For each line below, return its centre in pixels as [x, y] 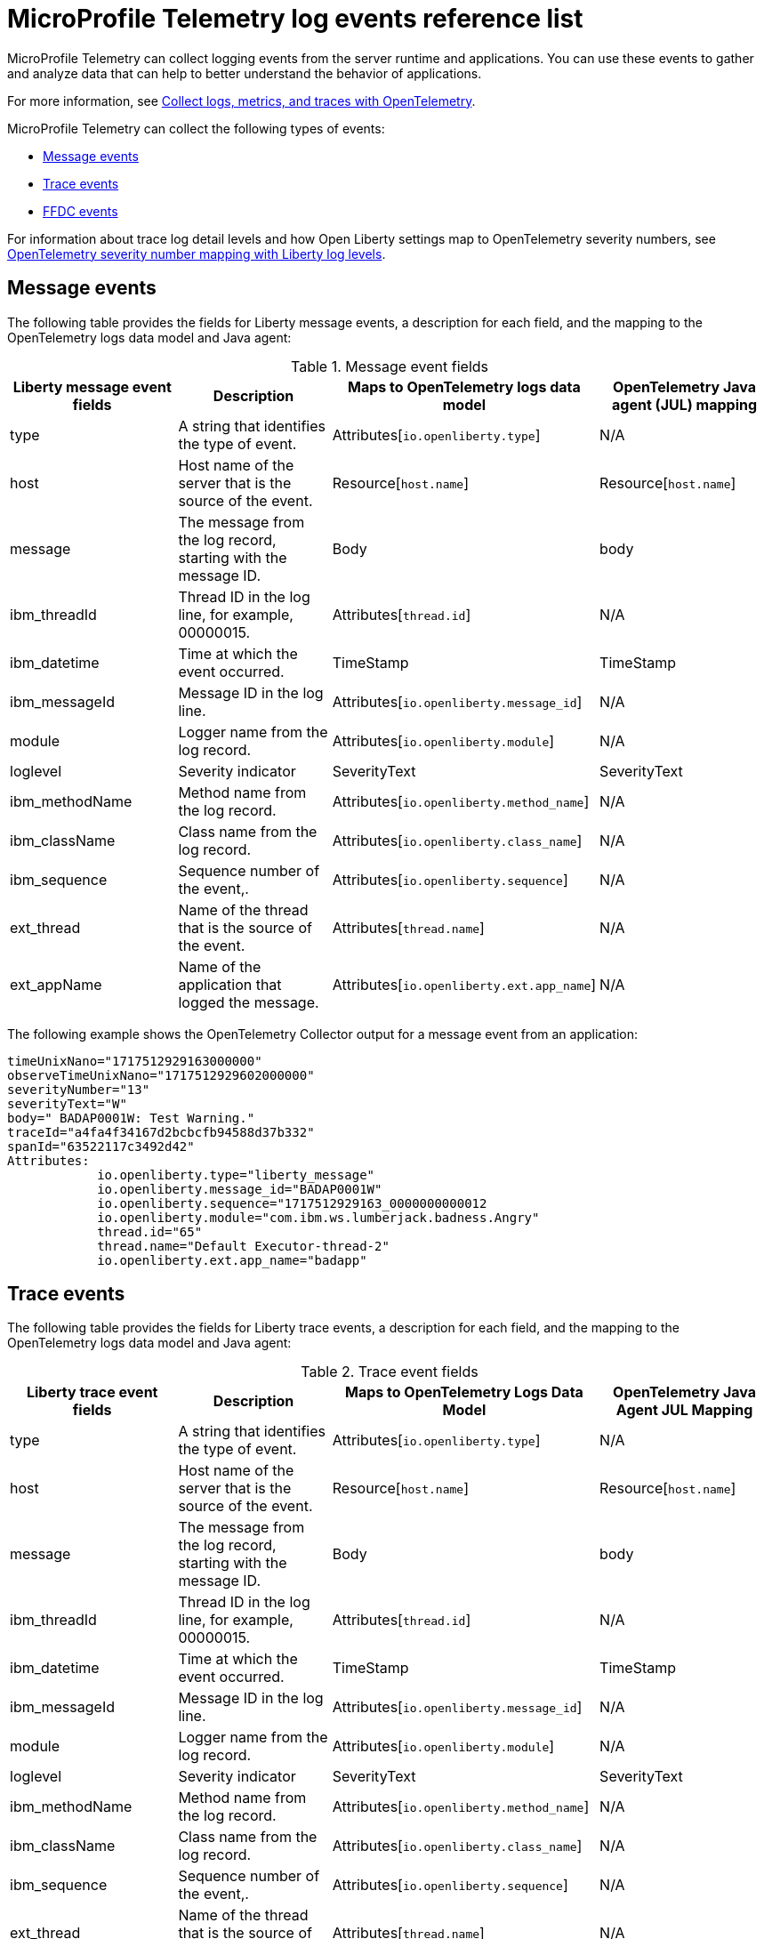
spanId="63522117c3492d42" [101, 1146]
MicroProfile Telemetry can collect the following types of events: [196, 128]
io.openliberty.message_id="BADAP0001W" [240, 1189]
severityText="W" [67, 1103]
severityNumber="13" [79, 1089]
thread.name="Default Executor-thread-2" [243, 1246]
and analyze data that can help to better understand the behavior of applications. [245, 73]
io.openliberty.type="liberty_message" [236, 1175]
